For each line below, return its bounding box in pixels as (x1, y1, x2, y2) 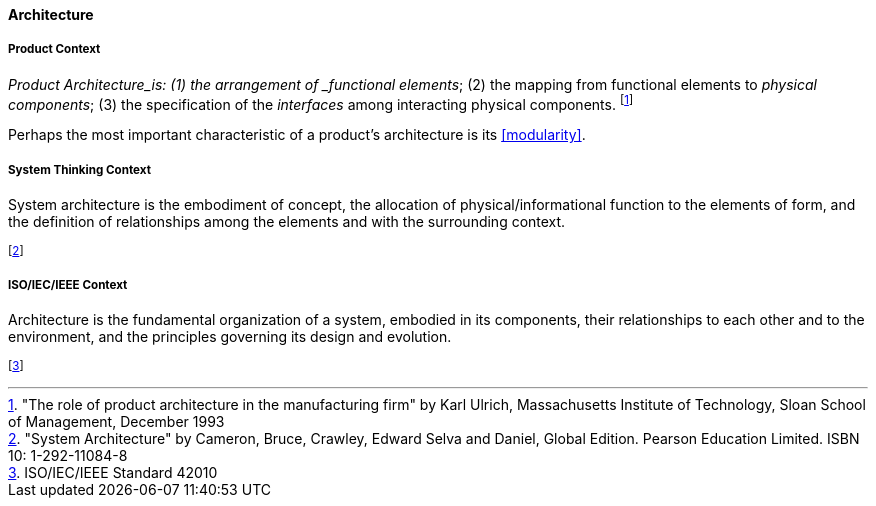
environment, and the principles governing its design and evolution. (8, 328, 452, 345)
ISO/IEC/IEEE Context (8, 277, 128, 292)
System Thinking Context (8, 162, 151, 177)
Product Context (8, 42, 101, 57)
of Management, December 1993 (8, 413, 225, 430)
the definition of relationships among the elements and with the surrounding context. (8, 213, 566, 231)
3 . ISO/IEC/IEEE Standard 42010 (8, 464, 218, 481)
